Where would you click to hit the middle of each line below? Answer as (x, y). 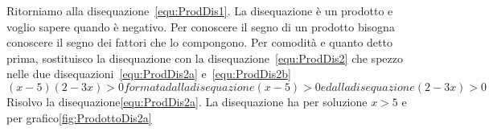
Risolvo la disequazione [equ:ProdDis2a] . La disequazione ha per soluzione (187, 101)
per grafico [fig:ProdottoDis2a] (79, 117)
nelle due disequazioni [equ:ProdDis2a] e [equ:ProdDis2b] (149, 74)
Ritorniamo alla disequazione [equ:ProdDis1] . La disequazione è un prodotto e (200, 10)
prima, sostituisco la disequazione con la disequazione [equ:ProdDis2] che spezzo (205, 58)
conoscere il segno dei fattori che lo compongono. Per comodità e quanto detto (199, 42)
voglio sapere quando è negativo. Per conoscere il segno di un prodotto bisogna (201, 26)
